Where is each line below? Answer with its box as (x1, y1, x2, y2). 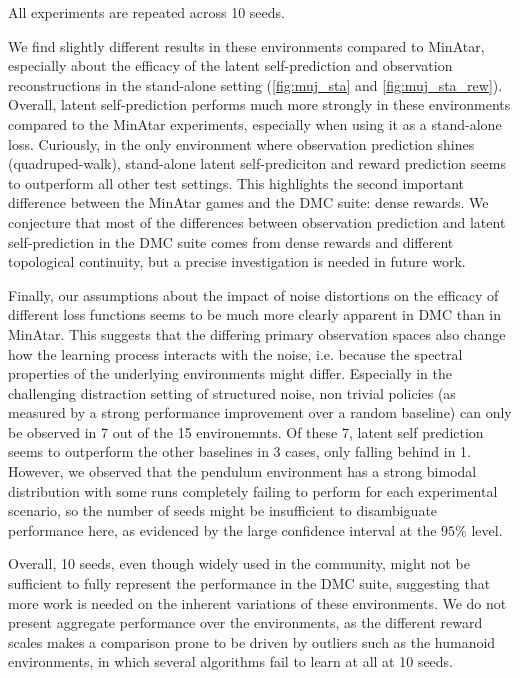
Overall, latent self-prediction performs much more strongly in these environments (8, 94, 511, 115)
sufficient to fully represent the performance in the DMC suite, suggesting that (8, 573, 491, 594)
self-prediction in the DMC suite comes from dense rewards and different (8, 231, 454, 252)
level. (471, 519, 503, 540)
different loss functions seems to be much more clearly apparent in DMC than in (8, 304, 502, 325)
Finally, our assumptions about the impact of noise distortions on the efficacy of (8, 284, 499, 305)
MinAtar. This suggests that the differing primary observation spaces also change (8, 323, 506, 344)
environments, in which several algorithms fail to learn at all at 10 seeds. (8, 651, 454, 672)
